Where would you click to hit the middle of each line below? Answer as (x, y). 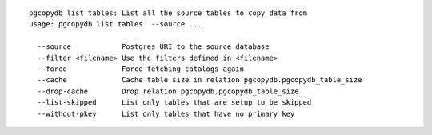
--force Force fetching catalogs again (140, 69)
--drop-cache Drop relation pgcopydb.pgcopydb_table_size (168, 91)
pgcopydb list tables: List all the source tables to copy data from (168, 13)
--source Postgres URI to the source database (153, 47)
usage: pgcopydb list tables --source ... (116, 24)
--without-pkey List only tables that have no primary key (166, 113)
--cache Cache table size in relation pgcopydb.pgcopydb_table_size (200, 80)
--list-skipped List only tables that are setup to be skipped (174, 103)
